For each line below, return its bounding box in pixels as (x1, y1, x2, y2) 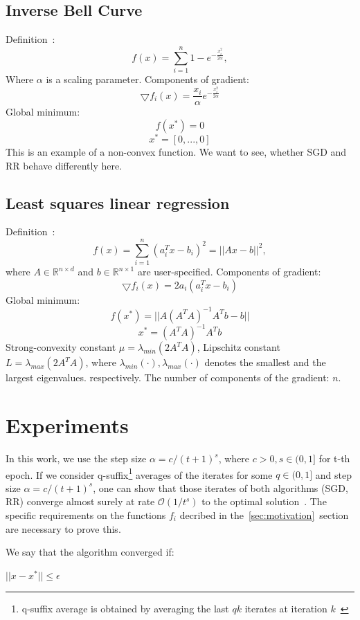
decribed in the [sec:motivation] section (179, 508, 349, 522)
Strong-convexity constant (6, 340, 116, 354)
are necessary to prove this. (6, 521, 121, 536)
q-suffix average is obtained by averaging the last (21, 601, 229, 616)
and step (315, 467, 352, 482)
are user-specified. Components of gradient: (137, 264, 321, 279)
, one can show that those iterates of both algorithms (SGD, (93, 480, 348, 495)
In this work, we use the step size (6, 451, 147, 465)
